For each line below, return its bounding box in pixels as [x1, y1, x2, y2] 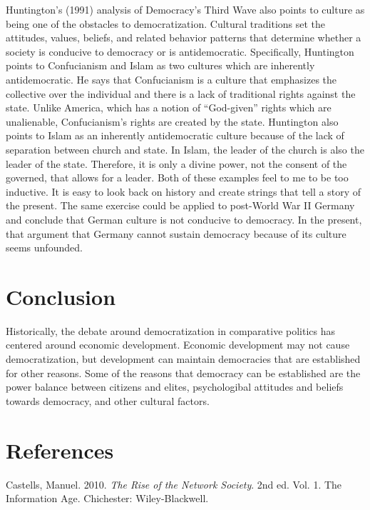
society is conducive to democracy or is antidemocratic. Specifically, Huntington [6, 44, 354, 59]
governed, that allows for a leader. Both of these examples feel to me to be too [6, 170, 349, 185]
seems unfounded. [6, 240, 83, 255]
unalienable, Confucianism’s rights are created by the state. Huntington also [6, 114, 339, 129]
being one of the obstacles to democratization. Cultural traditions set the [6, 16, 326, 31]
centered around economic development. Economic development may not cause [6, 337, 350, 352]
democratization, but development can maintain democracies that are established [6, 351, 361, 366]
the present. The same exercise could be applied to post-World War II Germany [6, 198, 355, 213]
